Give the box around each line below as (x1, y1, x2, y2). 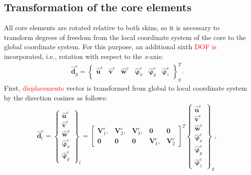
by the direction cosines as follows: (4, 92, 108, 102)
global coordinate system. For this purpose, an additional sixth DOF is (4, 41, 217, 52)
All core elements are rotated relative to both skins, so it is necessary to (4, 22, 220, 33)
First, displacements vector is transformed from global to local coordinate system (4, 82, 247, 93)
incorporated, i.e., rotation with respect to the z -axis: (4, 51, 163, 61)
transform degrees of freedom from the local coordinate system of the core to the (4, 32, 246, 42)
